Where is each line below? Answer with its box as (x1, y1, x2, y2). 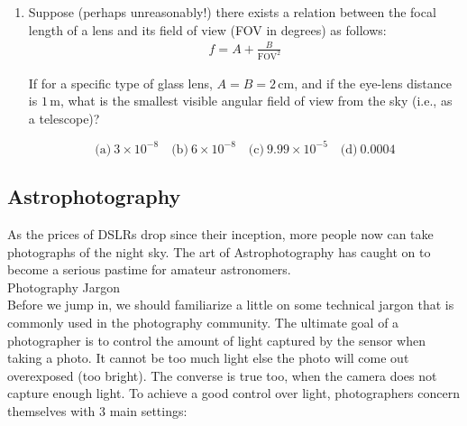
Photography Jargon (7, 277, 120, 296)
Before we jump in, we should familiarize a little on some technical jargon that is (7, 295, 454, 314)
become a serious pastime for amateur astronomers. (7, 260, 291, 279)
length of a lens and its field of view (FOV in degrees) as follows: (28, 20, 387, 39)
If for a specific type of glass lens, (28, 73, 213, 92)
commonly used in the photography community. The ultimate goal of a (7, 313, 399, 332)
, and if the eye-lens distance (294, 73, 452, 92)
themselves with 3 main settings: (7, 402, 188, 421)
